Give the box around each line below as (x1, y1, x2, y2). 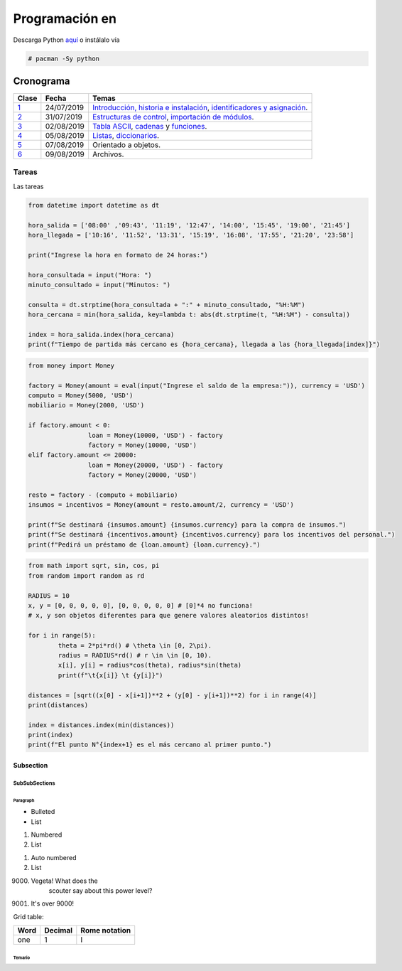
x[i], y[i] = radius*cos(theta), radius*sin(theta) (58, 661, 242, 670)
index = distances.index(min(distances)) (28, 721, 175, 729)
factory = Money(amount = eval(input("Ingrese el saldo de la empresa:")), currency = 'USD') (28, 381, 366, 390)
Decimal (44, 926, 73, 935)
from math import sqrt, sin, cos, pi (28, 562, 160, 570)
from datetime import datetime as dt (28, 201, 160, 209)
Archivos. (92, 149, 124, 159)
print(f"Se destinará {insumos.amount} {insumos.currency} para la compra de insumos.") (28, 521, 347, 529)
